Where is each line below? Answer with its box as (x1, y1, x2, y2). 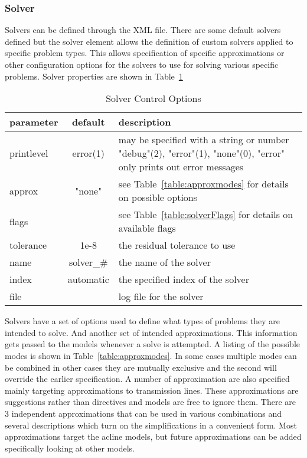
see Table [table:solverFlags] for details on (118, 207, 293, 222)
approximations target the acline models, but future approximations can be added (5, 430, 302, 443)
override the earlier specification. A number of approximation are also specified (5, 373, 290, 385)
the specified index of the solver (118, 272, 249, 286)
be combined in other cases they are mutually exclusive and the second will (5, 361, 277, 373)
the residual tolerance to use (118, 238, 236, 252)
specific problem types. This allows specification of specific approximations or (5, 47, 285, 59)
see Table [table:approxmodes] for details (118, 177, 289, 191)
